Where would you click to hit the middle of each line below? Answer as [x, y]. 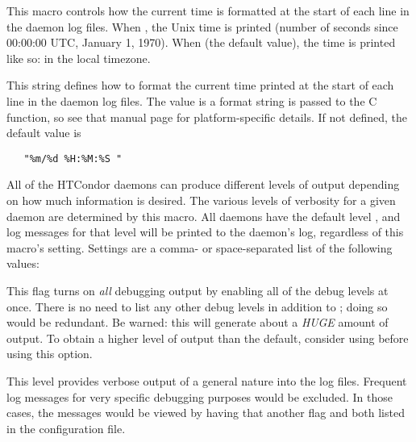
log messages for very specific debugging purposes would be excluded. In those [200, 396]
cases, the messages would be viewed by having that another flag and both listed [206, 413]
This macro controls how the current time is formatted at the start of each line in [208, 10]
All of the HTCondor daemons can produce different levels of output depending [203, 184]
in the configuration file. [66, 428]
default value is [44, 133]
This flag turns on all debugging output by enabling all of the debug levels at [198, 290]
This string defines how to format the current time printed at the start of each [200, 85]
